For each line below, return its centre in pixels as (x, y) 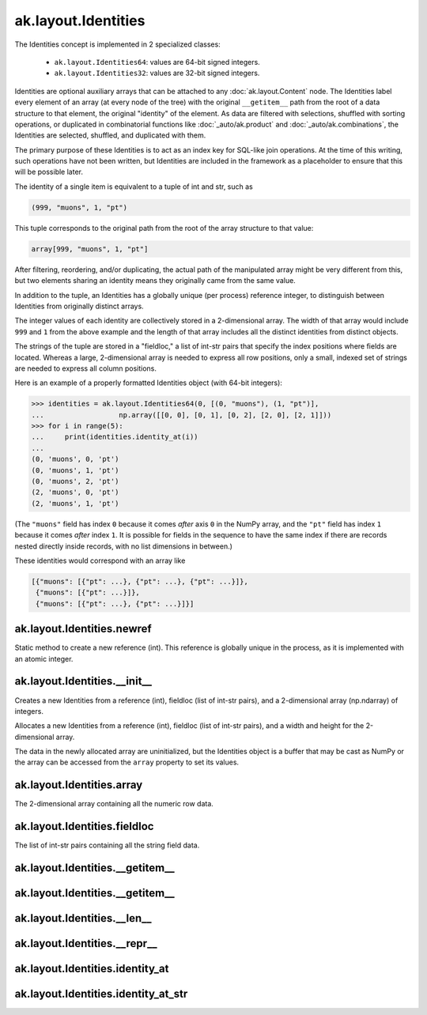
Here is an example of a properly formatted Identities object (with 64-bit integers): (148, 383)
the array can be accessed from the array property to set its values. (127, 762)
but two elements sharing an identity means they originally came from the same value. (155, 281)
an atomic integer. (44, 658)
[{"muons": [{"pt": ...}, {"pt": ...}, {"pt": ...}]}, (140, 581)
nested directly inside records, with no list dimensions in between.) (124, 546)
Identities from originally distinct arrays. (79, 306)
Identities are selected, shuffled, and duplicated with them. (110, 135)
